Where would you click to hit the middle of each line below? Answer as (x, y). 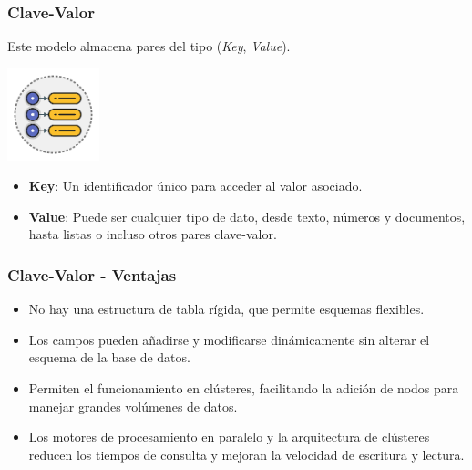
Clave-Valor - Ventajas (92, 274)
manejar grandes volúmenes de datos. (133, 406)
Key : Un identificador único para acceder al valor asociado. (195, 186)
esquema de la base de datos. (109, 357)
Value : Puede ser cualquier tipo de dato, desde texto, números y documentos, (247, 216)
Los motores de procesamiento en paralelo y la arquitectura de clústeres (229, 437)
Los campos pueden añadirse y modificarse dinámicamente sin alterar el (229, 339)
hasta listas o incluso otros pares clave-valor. (153, 234)
